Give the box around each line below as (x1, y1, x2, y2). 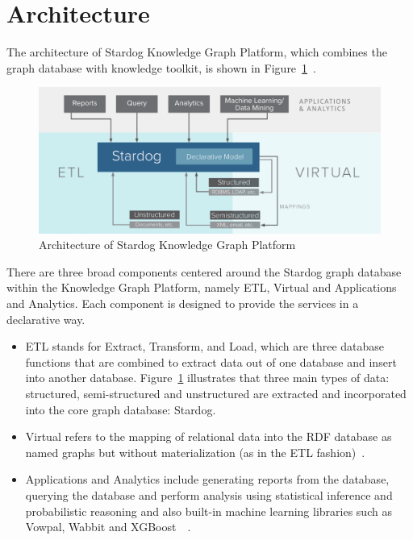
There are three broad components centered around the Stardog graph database (6, 263, 402, 280)
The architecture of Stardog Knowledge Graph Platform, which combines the (6, 44, 387, 60)
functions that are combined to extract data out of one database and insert (25, 353, 397, 370)
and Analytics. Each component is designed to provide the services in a (6, 295, 359, 312)
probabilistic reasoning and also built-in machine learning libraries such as (25, 502, 392, 519)
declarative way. (6, 310, 86, 327)
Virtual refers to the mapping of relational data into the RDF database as (25, 428, 392, 445)
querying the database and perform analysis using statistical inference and (25, 486, 393, 503)
